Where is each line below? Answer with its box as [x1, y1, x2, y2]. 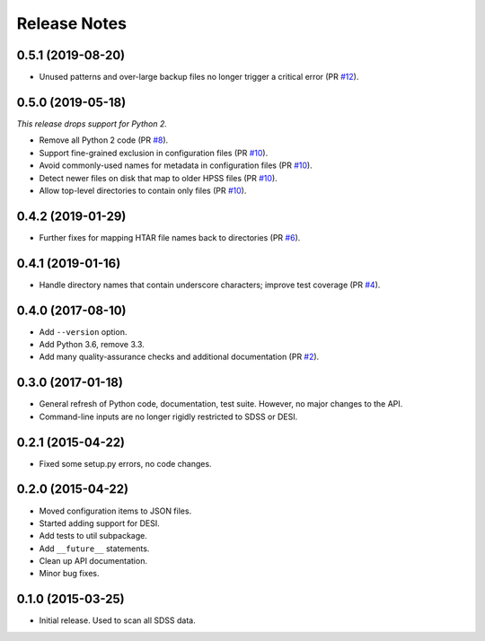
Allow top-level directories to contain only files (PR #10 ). [39, 185, 247, 196]
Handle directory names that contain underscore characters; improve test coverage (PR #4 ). [39, 279, 381, 290]
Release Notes [16, 13, 128, 33]
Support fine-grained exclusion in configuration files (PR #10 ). [39, 147, 269, 158]
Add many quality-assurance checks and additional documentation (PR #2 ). [39, 351, 320, 363]
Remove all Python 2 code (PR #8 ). [39, 135, 169, 145]
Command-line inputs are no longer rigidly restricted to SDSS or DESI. [39, 411, 298, 422]
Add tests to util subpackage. [39, 531, 147, 541]
